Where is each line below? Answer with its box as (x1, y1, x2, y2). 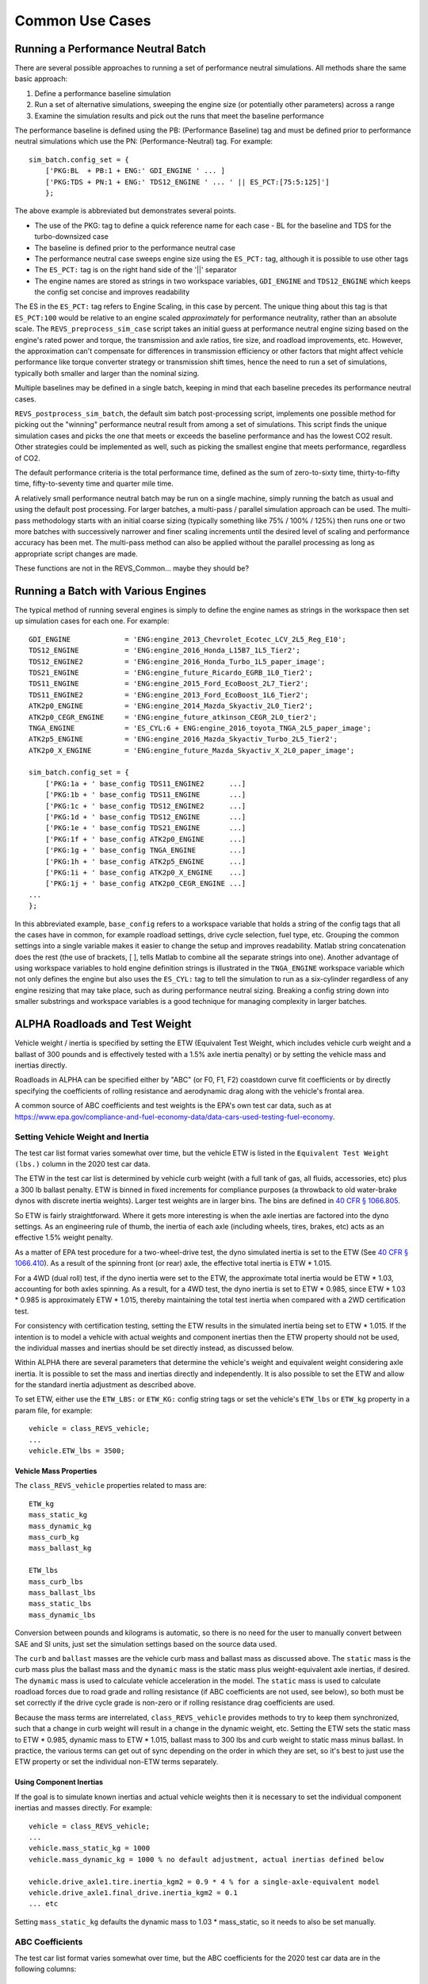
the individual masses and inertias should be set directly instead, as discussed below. (14, 1343, 294, 1352)
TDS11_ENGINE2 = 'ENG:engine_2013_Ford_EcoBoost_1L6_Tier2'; (29, 690, 309, 699)
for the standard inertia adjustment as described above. (14, 1380, 197, 1390)
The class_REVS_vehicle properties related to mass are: (14, 1481, 208, 1490)
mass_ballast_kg (29, 1544, 92, 1553)
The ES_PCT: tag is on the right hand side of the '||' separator (34, 265, 237, 275)
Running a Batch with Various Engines (14, 584, 207, 598)
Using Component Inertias (14, 1778, 103, 1787)
